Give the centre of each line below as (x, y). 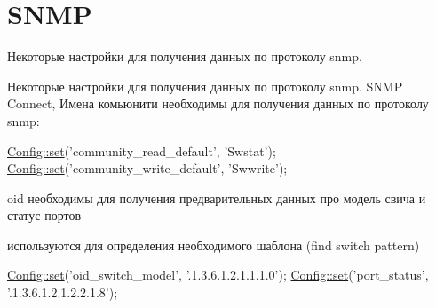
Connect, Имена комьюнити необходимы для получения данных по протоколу (218, 103)
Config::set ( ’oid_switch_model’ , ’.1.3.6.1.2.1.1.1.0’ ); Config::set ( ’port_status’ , (218, 275)
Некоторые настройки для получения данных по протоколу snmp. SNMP (205, 86)
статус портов (44, 215)
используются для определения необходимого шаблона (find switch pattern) (214, 245)
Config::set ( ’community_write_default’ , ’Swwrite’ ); (147, 168)
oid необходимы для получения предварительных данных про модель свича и (217, 197)
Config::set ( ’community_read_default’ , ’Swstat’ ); (142, 150)
